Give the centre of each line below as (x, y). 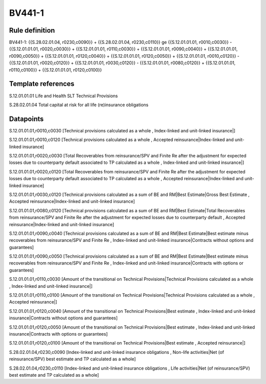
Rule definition (32, 30)
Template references (42, 84)
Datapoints (26, 119)
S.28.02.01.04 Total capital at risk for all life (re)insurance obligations (79, 105)
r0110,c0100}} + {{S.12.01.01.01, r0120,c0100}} (55, 70)
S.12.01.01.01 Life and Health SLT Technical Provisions (64, 96)
